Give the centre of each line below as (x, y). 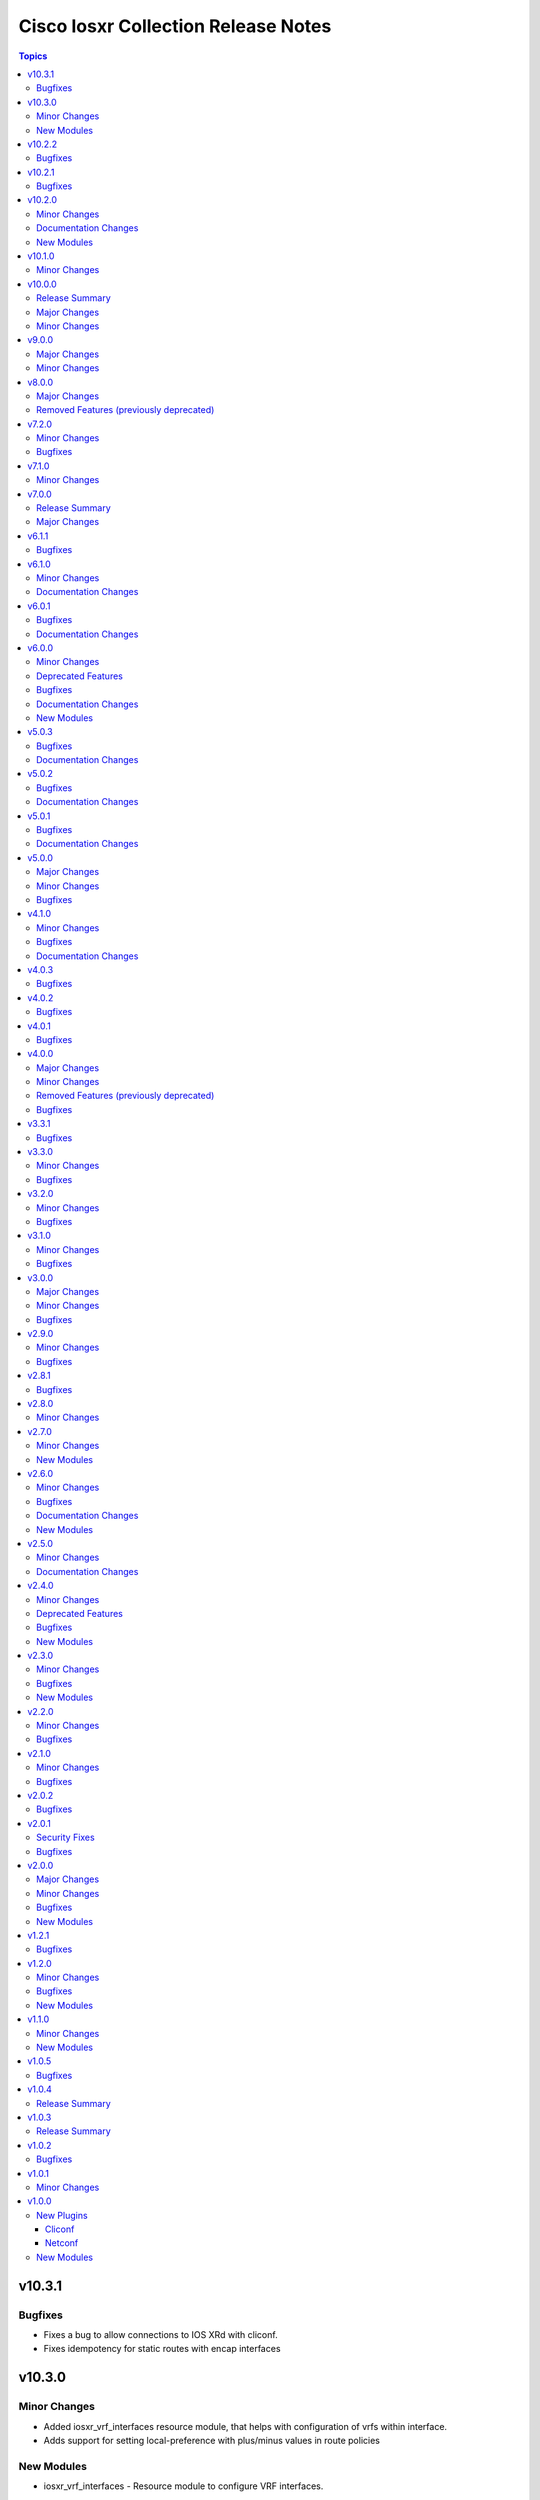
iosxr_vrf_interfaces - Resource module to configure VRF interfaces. (183, 2486)
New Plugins (62, 2215)
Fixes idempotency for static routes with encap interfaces (162, 2349)
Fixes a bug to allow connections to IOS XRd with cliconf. (161, 2335)
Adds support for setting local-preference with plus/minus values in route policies (211, 2440)
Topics (33, 56)
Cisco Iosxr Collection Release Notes (175, 26)
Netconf (62, 2243)
